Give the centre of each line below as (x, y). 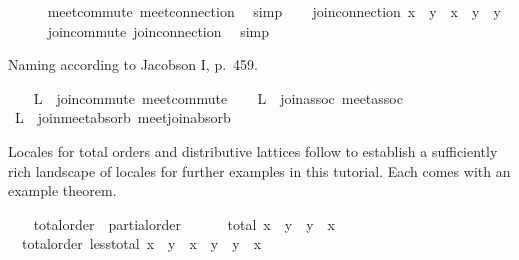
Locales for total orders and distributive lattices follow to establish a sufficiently (253, 150)
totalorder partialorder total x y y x (184, 223)
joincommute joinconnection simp (158, 30)
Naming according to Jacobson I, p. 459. (133, 64)
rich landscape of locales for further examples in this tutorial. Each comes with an (259, 170)
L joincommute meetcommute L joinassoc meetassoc (218, 97)
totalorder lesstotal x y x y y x (141, 243)
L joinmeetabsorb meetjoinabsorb (122, 117)
